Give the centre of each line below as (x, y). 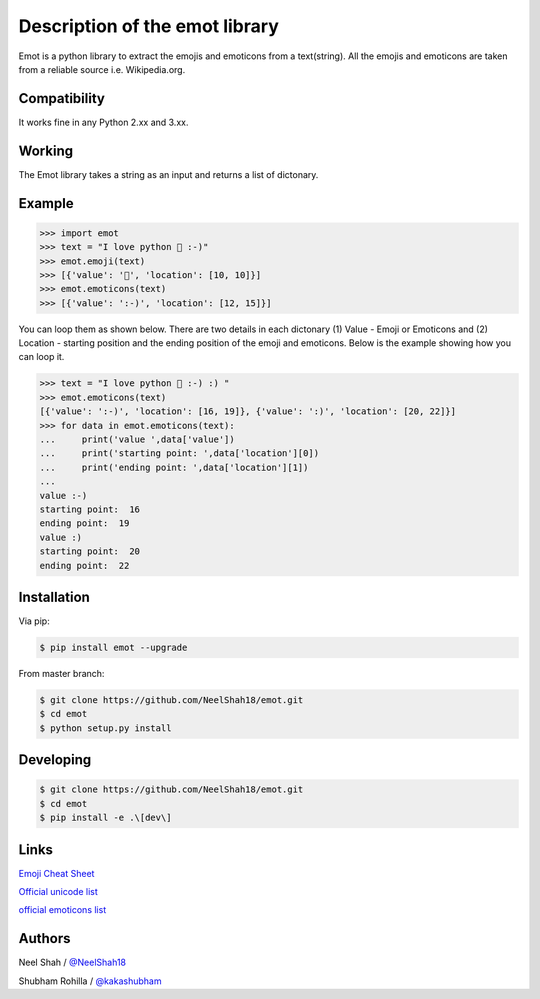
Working (46, 150)
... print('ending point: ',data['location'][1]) (174, 467)
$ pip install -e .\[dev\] (105, 818)
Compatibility (61, 98)
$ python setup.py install (105, 728)
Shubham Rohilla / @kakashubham (90, 981)
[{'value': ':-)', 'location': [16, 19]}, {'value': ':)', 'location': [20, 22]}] (248, 411)
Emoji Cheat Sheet (56, 873)
